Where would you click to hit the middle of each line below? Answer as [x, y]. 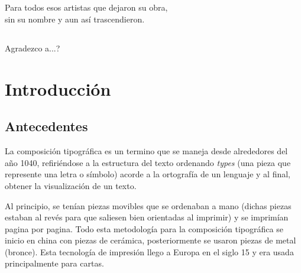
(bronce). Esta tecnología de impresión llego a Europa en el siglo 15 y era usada [149, 251]
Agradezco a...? [33, 48]
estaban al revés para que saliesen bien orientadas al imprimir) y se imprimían [147, 217]
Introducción [58, 88]
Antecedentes [46, 126]
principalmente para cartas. [54, 263]
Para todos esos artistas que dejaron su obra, [86, 7]
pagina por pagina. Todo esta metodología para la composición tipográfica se [144, 228]
